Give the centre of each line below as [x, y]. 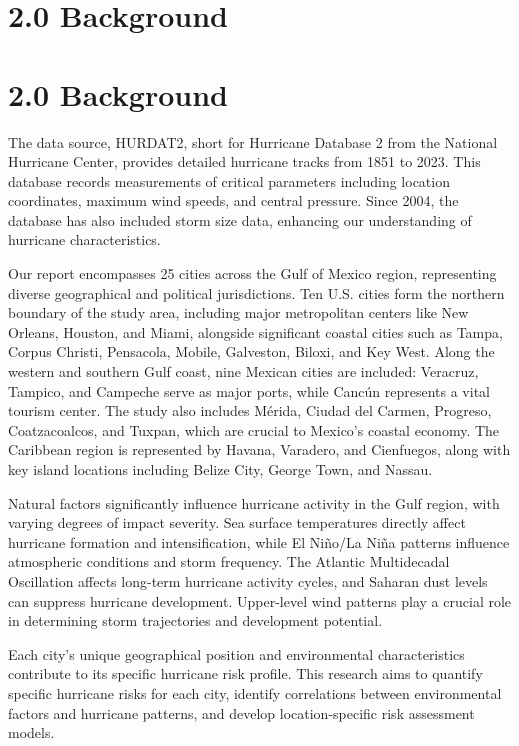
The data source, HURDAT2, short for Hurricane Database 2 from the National [253, 141]
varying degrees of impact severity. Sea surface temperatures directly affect [237, 522]
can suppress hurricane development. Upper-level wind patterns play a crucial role [260, 600]
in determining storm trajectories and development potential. [195, 620]
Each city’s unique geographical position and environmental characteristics [236, 653]
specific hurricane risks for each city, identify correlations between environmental [255, 692]
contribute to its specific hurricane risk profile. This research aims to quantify [245, 673]
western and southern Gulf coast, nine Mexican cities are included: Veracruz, [243, 371]
